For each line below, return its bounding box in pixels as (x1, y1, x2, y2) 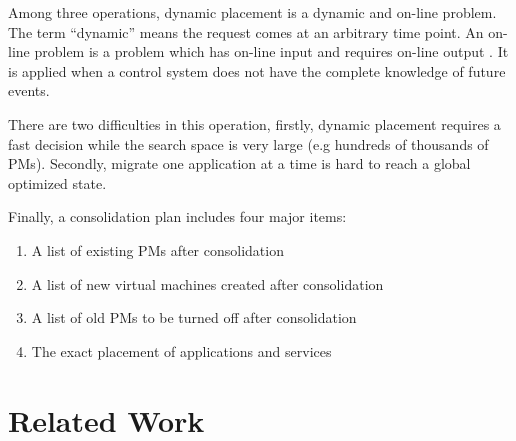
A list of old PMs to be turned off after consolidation (31, 307, 357, 328)
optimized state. (8, 172, 107, 193)
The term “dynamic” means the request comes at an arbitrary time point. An (8, 21, 484, 42)
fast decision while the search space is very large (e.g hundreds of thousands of (8, 133, 489, 154)
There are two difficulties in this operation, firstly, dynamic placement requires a (8, 113, 501, 134)
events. (8, 80, 50, 101)
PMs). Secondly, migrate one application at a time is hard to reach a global (8, 153, 471, 174)
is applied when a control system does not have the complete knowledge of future (8, 60, 506, 81)
